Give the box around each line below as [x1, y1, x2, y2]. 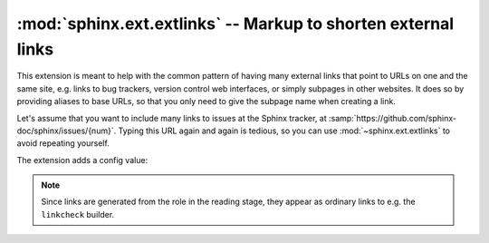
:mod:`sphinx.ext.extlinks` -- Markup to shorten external [16, 14, 455, 34]
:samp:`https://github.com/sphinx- [328, 112, 457, 123]
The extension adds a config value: [16, 154, 149, 165]
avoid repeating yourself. [16, 138, 110, 149]
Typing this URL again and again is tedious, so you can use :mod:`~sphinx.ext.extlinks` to [118, 125, 451, 136]
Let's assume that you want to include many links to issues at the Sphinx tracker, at [16, 112, 328, 123]
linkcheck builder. [41, 209, 115, 219]
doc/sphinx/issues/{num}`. [16, 125, 117, 136]
